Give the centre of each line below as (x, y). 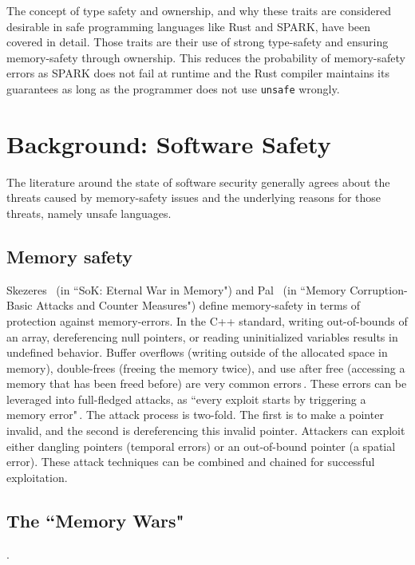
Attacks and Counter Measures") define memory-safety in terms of (198, 305)
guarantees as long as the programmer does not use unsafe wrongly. (173, 88)
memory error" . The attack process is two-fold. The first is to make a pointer (195, 415)
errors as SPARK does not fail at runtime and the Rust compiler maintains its (198, 73)
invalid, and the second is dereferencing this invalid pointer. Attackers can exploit (206, 431)
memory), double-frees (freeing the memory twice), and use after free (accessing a (206, 367)
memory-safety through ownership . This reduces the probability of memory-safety (206, 57)
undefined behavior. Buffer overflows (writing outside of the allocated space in (197, 352)
